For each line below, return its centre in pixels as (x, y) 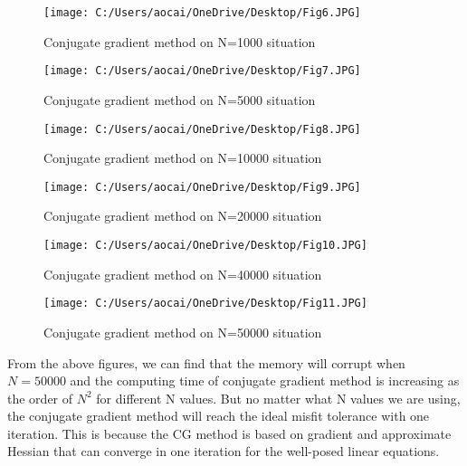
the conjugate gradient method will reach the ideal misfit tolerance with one (219, 416)
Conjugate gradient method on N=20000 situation (183, 216)
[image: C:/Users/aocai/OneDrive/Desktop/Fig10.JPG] (205, 245)
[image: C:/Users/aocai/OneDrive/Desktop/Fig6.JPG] (202, 13)
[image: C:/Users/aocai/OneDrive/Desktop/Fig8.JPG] (202, 129)
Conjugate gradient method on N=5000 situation (180, 99)
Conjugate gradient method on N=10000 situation (183, 158)
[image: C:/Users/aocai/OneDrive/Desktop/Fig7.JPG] (202, 71)
